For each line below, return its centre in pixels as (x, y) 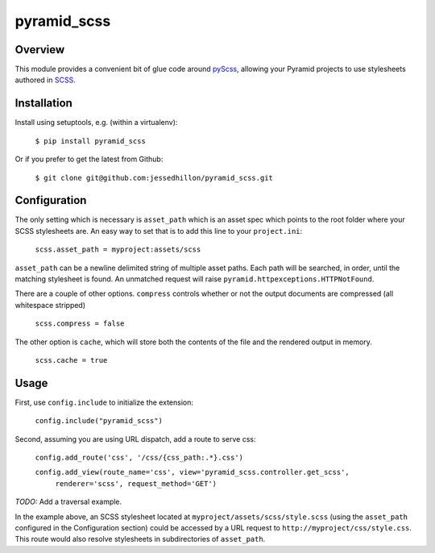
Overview (40, 50)
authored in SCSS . (45, 80)
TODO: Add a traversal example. (68, 502)
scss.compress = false (80, 324)
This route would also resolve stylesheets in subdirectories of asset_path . (140, 539)
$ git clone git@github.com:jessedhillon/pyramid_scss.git (154, 178)
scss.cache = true (71, 360)
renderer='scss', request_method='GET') (136, 483)
